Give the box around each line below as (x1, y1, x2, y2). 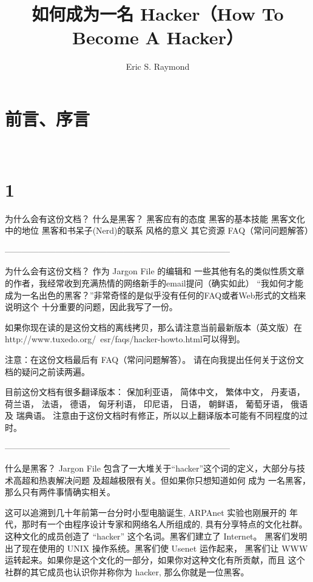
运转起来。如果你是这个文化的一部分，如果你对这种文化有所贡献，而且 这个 (5, 553, 305, 566)
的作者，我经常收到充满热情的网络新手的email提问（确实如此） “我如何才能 (5, 276, 303, 289)
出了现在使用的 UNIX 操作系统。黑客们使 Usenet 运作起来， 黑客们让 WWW (5, 541, 308, 554)
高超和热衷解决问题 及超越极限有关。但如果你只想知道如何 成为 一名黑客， (13, 473, 311, 486)
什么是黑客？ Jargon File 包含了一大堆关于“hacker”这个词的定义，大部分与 (5, 462, 297, 475)
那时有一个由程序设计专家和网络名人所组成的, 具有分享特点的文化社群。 (21, 518, 308, 530)
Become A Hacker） (72, 25, 243, 50)
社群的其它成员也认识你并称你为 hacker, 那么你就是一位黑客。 (5, 565, 249, 578)
